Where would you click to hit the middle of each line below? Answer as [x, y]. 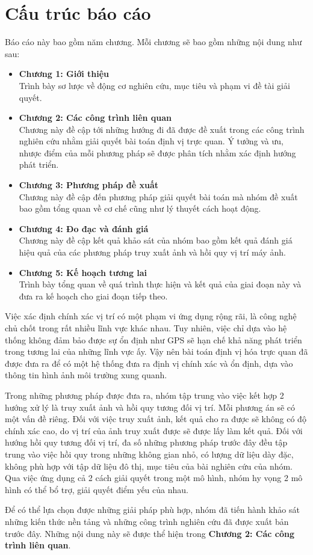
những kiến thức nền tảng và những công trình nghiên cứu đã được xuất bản [147, 521]
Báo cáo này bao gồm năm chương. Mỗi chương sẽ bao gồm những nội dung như [153, 42]
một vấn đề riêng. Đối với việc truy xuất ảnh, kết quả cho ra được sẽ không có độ [156, 419]
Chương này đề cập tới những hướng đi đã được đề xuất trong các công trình [162, 129]
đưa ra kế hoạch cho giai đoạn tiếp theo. [93, 296]
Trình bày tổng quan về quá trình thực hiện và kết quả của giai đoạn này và [160, 284]
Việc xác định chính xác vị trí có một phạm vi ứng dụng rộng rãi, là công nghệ [151, 316]
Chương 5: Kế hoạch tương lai [83, 272]
